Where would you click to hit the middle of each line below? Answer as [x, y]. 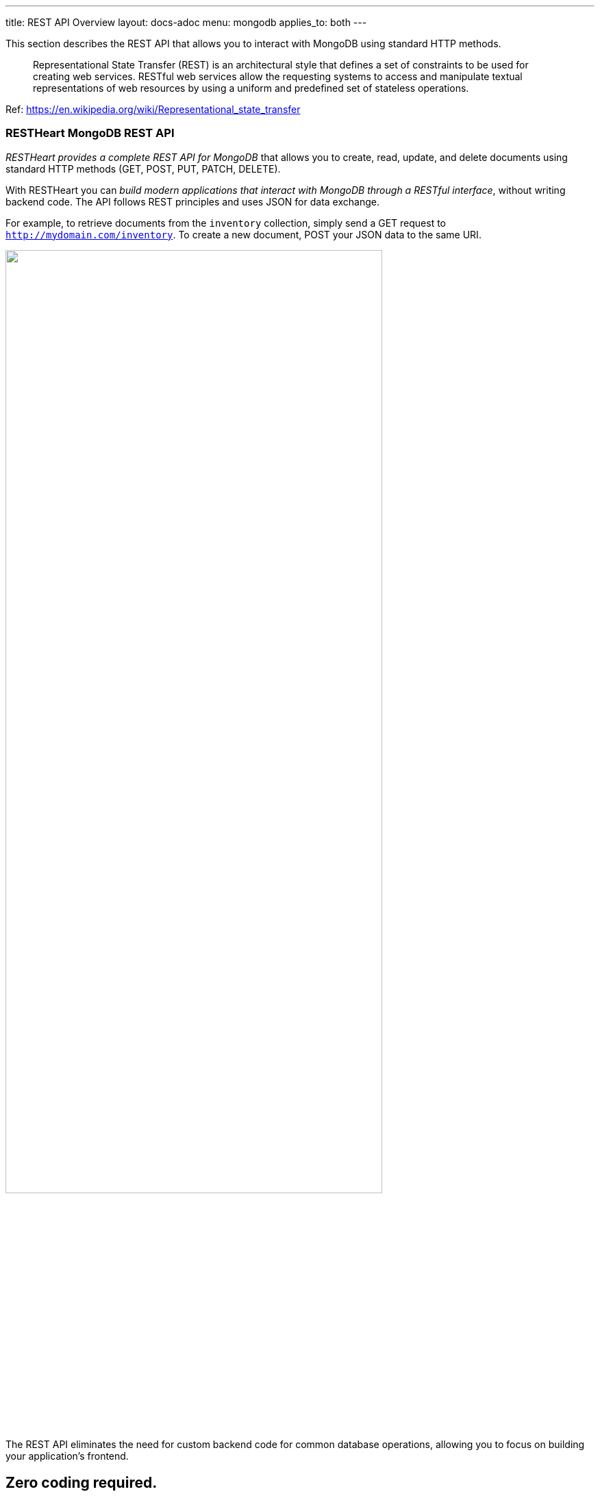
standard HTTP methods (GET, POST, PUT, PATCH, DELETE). [143, 169]
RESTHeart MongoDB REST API [90, 133]
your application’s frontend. [67, 1456]
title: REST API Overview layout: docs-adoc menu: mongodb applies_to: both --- [186, 22]
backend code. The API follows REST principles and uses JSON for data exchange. [192, 201]
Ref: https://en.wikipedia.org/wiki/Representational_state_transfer [153, 109]
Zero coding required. [82, 1482]
